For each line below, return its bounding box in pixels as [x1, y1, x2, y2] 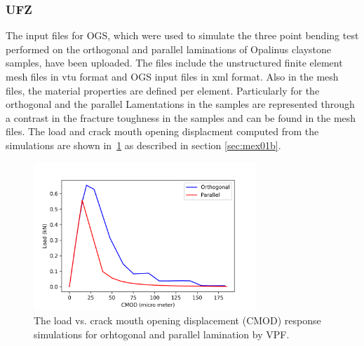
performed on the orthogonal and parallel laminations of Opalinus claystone [6, 41, 332, 56]
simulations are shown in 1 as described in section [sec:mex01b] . [6, 137, 281, 152]
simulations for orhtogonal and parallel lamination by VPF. [34, 326, 290, 341]
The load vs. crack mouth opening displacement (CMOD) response [34, 312, 321, 327]
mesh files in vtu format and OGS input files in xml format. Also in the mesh [6, 69, 339, 83]
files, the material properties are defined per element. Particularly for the [6, 83, 320, 97]
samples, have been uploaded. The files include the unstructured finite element [6, 55, 343, 70]
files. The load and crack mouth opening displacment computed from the [6, 124, 319, 139]
